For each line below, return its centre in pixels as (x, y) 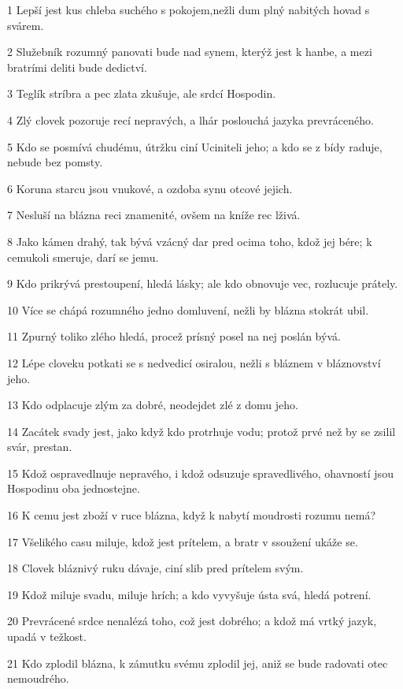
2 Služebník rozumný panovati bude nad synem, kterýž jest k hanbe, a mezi (190, 52)
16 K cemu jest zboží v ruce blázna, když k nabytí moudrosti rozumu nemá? (192, 515)
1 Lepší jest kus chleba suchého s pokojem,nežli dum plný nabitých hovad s (189, 9)
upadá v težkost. (47, 637)
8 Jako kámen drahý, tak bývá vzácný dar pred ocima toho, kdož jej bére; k (190, 241)
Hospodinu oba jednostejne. (74, 488)
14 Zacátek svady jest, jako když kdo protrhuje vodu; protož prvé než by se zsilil (201, 431)
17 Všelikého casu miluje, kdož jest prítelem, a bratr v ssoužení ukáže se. (183, 541)
